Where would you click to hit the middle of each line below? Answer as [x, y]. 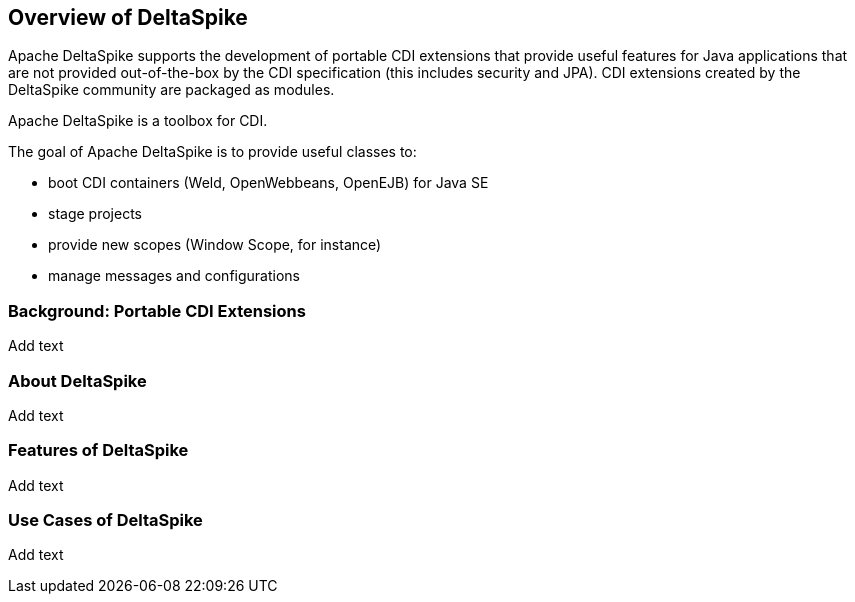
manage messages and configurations [174, 276]
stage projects [95, 214]
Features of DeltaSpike [98, 450]
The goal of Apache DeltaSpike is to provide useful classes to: [212, 152]
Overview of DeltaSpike [128, 17]
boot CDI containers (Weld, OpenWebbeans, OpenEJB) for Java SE [268, 183]
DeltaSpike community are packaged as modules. [171, 90]
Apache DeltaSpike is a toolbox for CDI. [138, 121]
